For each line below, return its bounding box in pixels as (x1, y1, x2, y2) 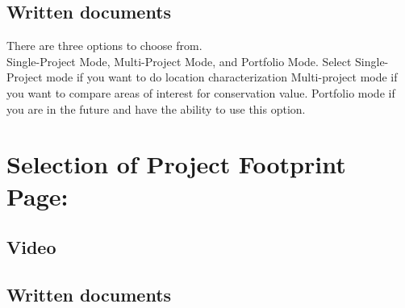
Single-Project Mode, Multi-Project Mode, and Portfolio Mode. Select (6, 52, 352, 69)
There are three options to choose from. (6, 37, 202, 54)
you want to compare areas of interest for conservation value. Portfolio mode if (6, 84, 395, 101)
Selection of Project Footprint (6, 148, 346, 181)
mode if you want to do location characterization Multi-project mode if (46, 69, 398, 85)
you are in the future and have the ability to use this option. (6, 100, 306, 117)
